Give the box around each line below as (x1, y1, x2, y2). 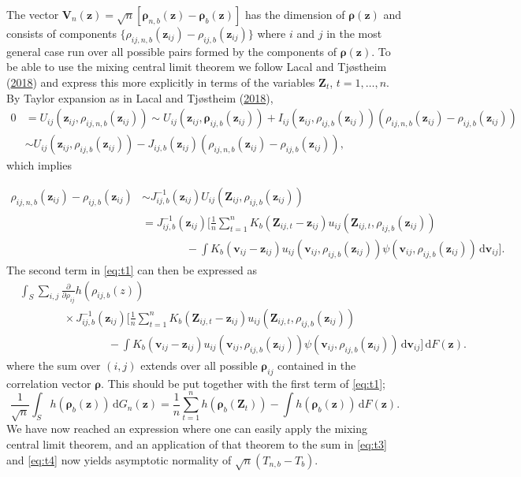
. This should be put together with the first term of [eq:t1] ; (101, 375, 385, 391)
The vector (6, 6, 59, 22)
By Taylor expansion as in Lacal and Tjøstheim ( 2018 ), (6, 89, 274, 106)
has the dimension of (244, 6, 345, 22)
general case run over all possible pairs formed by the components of (6, 43, 337, 59)
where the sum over (6, 356, 101, 373)
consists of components (6, 25, 117, 41)
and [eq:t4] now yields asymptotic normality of (6, 451, 232, 468)
